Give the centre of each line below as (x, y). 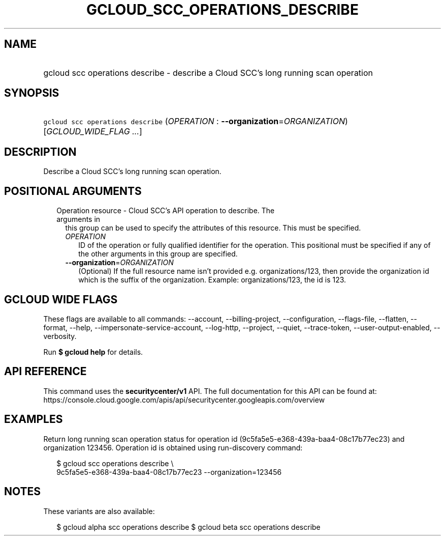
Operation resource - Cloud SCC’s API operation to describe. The (166, 211)
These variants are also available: (99, 511)
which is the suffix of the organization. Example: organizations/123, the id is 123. (212, 280)
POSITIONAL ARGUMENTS (73, 191)
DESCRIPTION (40, 152)
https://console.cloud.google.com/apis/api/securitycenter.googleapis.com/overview (184, 400)
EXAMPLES (34, 419)
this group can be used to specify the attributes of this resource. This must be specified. (213, 228)
